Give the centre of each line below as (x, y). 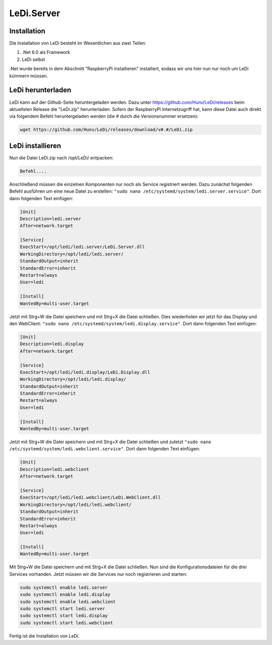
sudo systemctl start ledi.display (64, 616)
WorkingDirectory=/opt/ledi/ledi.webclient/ (76, 505)
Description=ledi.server (51, 219)
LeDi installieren (35, 145)
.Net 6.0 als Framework (46, 52)
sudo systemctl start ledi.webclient (66, 623)
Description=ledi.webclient (54, 469)
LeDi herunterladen (40, 90)
